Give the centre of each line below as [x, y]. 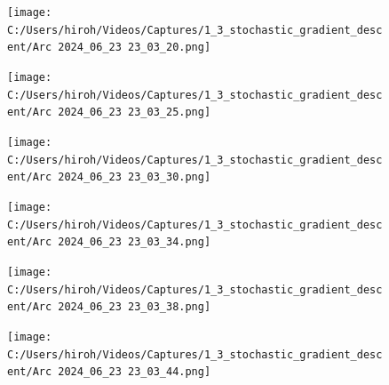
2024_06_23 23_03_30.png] [135, 177]
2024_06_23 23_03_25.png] [135, 112]
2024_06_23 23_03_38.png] [135, 307]
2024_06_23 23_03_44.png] [135, 372]
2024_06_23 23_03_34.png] [135, 242]
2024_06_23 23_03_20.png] [135, 48]
